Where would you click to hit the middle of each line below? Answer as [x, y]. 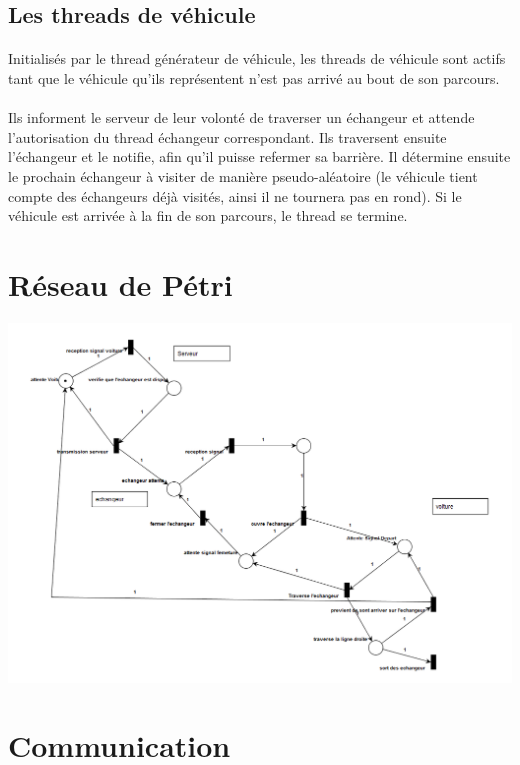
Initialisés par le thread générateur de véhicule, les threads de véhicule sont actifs [257, 58]
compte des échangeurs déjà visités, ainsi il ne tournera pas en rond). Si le [235, 195]
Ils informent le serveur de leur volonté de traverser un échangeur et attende [241, 117]
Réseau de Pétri [120, 283]
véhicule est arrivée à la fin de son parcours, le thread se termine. [208, 215]
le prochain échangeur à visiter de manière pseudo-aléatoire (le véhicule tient [243, 175]
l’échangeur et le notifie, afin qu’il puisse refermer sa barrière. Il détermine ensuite [259, 156]
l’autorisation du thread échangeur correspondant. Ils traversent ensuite [227, 136]
